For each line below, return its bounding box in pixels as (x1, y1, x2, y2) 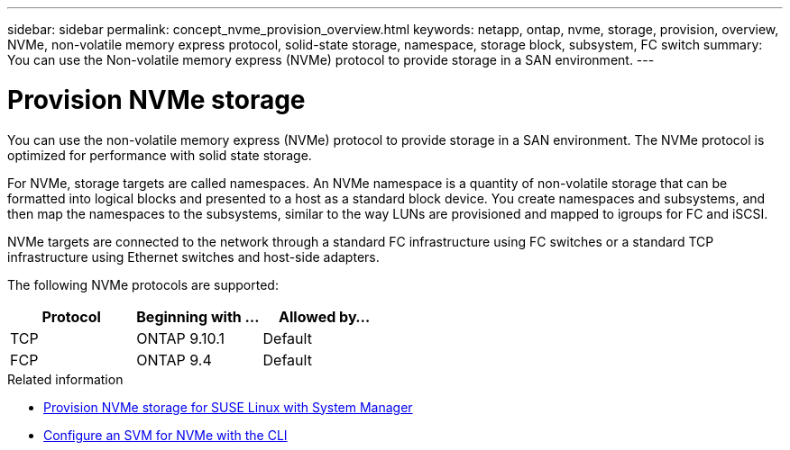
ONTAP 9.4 (136, 350, 212, 369)
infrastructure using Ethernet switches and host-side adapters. (7, 248, 380, 265)
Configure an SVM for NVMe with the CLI (43, 427, 288, 443)
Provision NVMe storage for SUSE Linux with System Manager (43, 399, 413, 415)
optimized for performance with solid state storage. (7, 147, 312, 163)
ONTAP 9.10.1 (136, 328, 225, 347)
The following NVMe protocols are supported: (7, 276, 279, 292)
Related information (7, 371, 124, 387)
